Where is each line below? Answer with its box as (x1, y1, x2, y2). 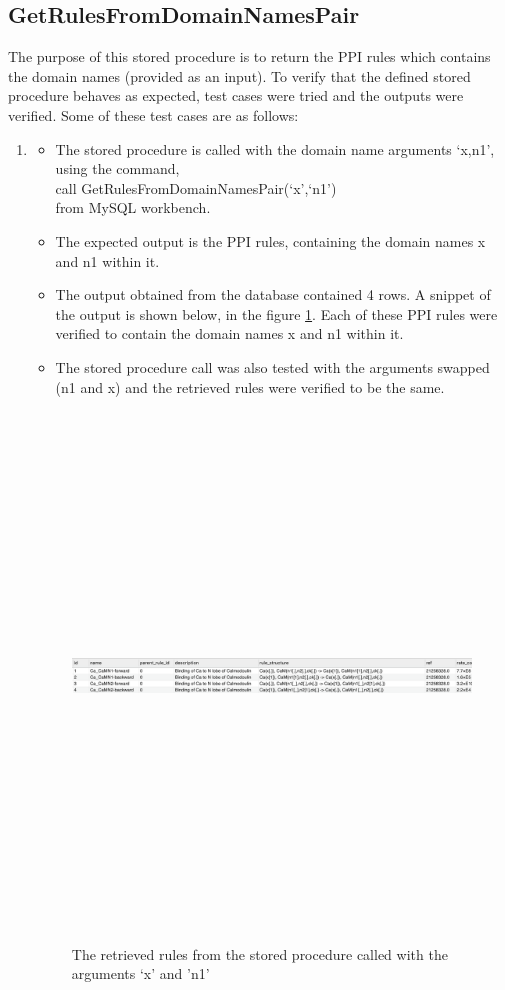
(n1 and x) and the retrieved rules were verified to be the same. (55, 376, 445, 397)
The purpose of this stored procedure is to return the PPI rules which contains (8, 46, 491, 67)
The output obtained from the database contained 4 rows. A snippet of (55, 284, 491, 305)
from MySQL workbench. (55, 197, 211, 218)
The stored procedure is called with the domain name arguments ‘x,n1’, (55, 138, 495, 159)
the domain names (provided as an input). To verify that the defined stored (8, 65, 471, 86)
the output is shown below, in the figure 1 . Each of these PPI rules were (55, 303, 498, 324)
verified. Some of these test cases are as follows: (8, 104, 299, 125)
